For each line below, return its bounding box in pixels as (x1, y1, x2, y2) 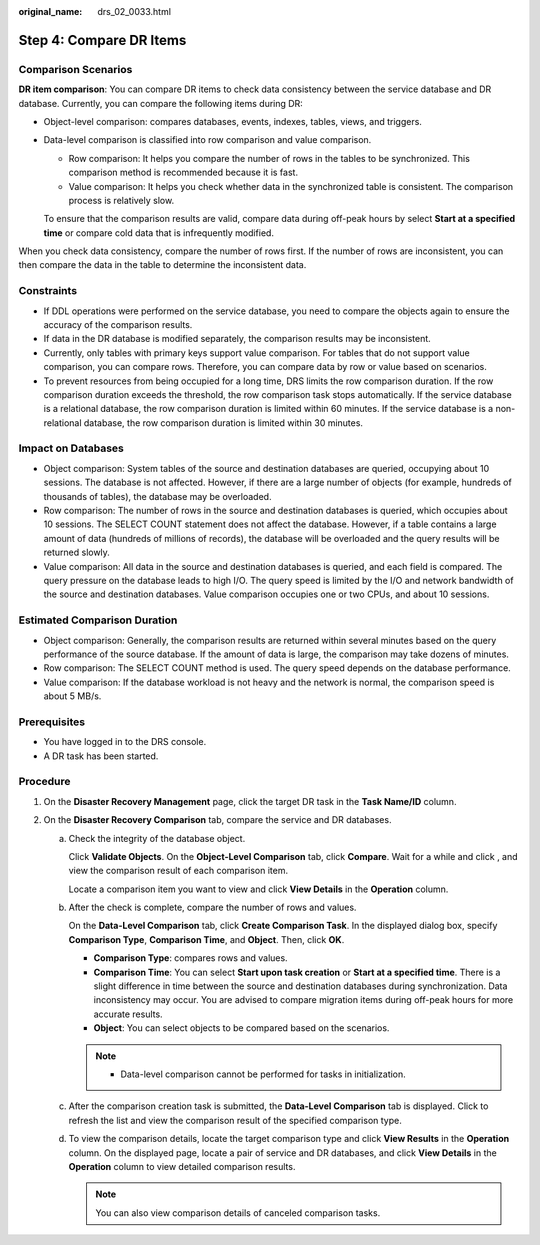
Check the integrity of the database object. (68, 832, 246, 844)
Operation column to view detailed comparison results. (68, 1160, 296, 1172)
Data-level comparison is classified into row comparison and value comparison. (43, 134, 372, 146)
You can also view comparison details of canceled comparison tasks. (95, 1206, 381, 1219)
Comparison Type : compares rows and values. (93, 952, 289, 964)
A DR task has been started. (43, 750, 159, 762)
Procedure (18, 775, 71, 789)
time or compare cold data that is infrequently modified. (43, 226, 275, 239)
